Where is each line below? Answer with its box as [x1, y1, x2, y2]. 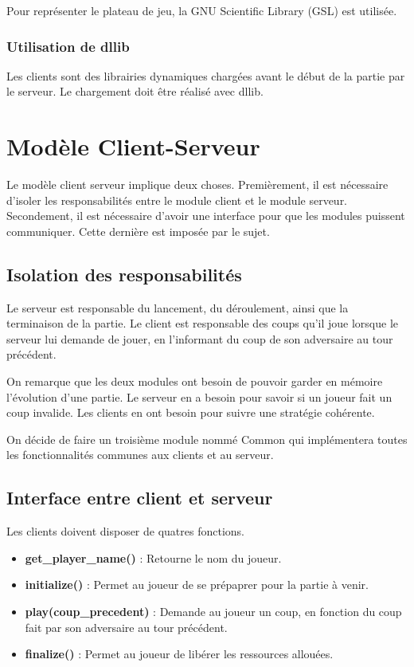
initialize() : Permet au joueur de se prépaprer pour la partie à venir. [25, 576, 369, 593]
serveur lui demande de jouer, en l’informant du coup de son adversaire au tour [6, 330, 393, 347]
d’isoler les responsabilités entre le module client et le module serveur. [6, 191, 348, 208]
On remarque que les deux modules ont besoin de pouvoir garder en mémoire [6, 373, 383, 390]
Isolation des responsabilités [6, 261, 242, 286]
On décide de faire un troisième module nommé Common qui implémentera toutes [6, 430, 408, 447]
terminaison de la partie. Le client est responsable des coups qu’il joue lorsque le [6, 315, 399, 332]
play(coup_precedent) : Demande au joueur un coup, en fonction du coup [25, 603, 402, 620]
